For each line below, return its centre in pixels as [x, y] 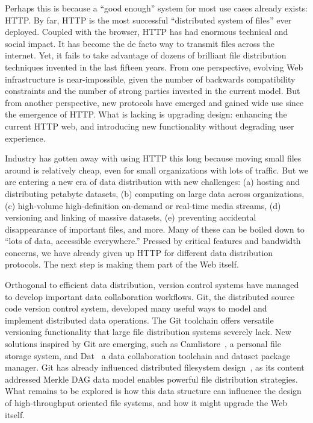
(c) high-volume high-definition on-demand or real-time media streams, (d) [143, 205]
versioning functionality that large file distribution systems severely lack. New [148, 332]
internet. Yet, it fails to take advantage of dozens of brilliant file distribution [146, 55]
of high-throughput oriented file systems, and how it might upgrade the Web [146, 403]
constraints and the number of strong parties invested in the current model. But [153, 91]
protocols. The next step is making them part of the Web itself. [122, 264]
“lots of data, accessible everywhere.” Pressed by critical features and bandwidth [153, 241]
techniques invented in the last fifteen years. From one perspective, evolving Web [154, 67]
